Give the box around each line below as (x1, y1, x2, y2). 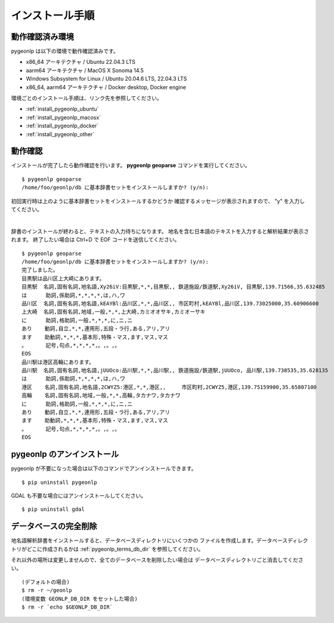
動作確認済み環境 (11, 32, 74, 42)
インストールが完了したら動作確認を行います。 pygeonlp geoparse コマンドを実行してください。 (11, 162, 250, 169)
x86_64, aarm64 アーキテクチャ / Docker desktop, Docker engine (26, 84, 186, 91)
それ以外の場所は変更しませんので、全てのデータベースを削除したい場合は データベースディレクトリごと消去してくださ (11, 556, 304, 563)
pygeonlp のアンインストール (11, 449, 119, 459)
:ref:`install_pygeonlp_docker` (26, 122, 99, 130)
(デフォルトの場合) (21, 578, 70, 585)
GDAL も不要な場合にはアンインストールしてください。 (11, 492, 146, 499)
